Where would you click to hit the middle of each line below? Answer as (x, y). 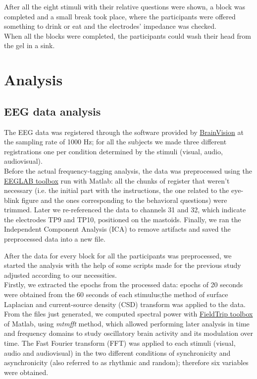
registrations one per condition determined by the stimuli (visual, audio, (113, 151)
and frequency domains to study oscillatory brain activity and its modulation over (128, 333)
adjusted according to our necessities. (60, 275)
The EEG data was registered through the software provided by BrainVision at (124, 132)
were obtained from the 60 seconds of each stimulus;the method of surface (116, 294)
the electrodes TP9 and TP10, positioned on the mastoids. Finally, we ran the (123, 219)
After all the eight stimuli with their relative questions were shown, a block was (125, 6)
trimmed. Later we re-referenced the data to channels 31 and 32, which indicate (125, 210)
